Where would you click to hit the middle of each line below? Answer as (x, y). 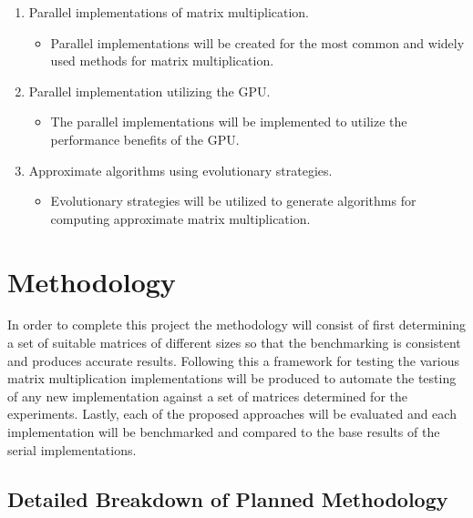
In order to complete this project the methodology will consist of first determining (236, 325)
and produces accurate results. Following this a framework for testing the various (233, 360)
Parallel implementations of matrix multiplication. (169, 12)
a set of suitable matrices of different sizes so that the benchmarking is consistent (234, 343)
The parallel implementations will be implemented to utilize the (229, 122)
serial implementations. (72, 449)
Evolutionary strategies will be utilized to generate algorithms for (233, 201)
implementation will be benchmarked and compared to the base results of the (224, 432)
